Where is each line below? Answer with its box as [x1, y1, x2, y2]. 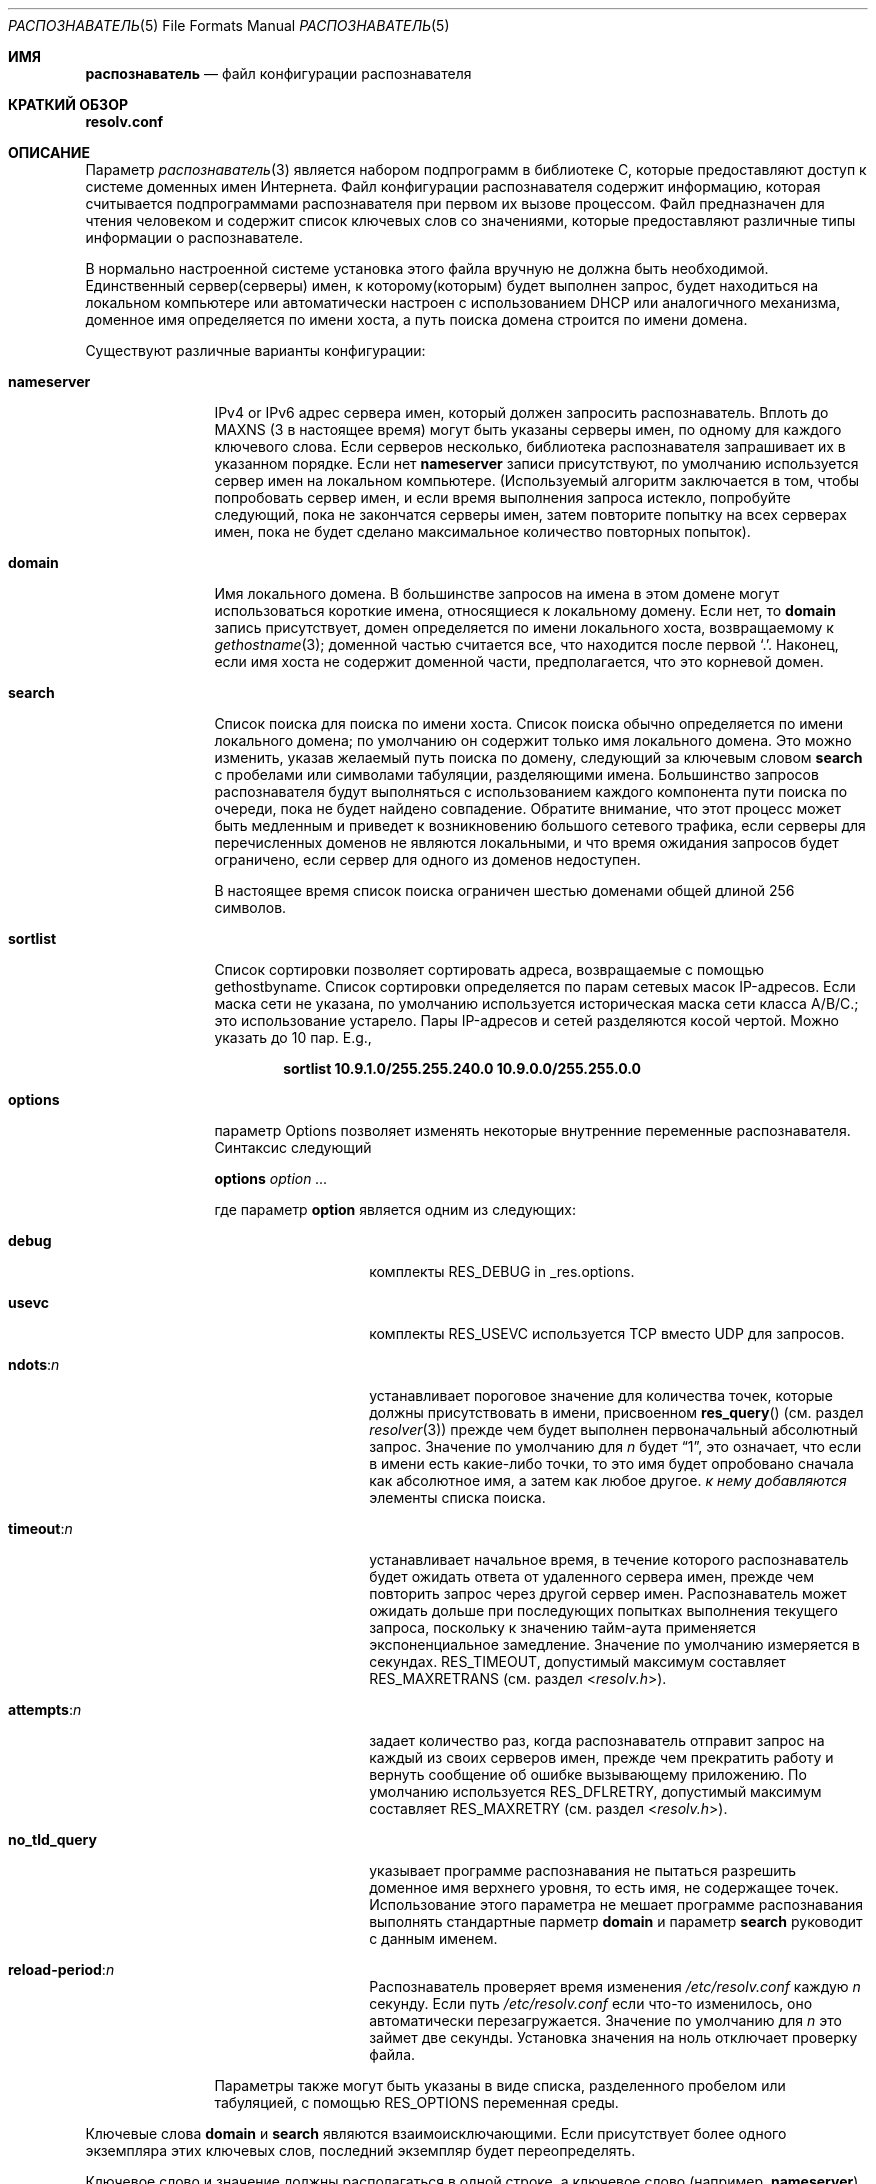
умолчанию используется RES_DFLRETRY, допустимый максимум [369, 1783, 822, 1800]
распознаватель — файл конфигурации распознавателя [85, 65, 472, 82]
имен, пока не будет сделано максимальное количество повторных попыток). [214, 523, 751, 540]
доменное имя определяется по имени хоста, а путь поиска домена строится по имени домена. [85, 311, 748, 328]
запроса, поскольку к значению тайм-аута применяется [369, 1619, 756, 1636]
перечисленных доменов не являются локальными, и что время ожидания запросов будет [214, 834, 839, 851]
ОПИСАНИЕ [8, 144, 90, 161]
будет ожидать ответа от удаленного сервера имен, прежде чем [369, 1568, 814, 1585]
